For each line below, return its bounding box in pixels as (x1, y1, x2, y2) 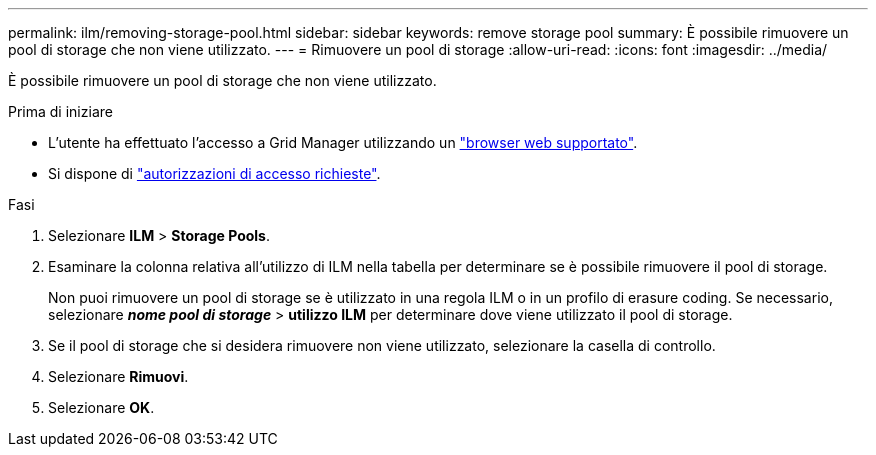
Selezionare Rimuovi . (48, 368, 189, 385)
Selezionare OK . (48, 399, 155, 416)
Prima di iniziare (8, 103, 113, 120)
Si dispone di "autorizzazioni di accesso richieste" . (48, 165, 381, 182)
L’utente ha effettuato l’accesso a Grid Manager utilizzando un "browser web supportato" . (48, 134, 638, 151)
